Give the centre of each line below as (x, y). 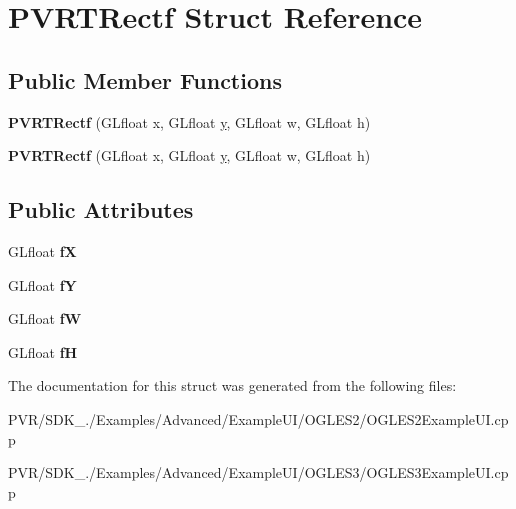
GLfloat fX (42, 250)
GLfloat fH (43, 351)
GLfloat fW (45, 318)
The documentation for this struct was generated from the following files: (232, 385)
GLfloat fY (42, 284)
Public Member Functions (145, 79)
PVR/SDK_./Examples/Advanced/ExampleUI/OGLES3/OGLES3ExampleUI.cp (258, 472)
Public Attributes (101, 209)
